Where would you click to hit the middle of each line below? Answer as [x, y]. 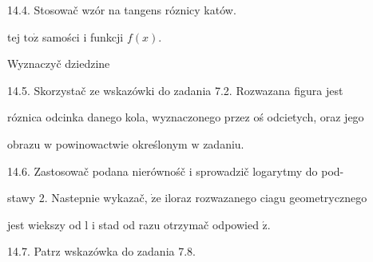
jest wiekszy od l [48, 224]
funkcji [107, 36]
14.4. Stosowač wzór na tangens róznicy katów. [122, 10]
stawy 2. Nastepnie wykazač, [77, 198]
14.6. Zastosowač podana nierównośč [97, 171]
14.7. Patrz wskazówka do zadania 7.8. [101, 251]
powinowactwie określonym [121, 143]
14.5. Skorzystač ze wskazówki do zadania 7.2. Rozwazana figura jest [175, 90]
